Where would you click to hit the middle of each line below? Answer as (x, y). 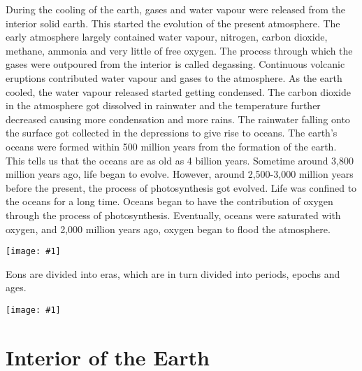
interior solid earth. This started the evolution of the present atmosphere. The (173, 23)
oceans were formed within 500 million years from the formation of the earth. (171, 146)
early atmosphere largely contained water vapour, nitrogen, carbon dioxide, (167, 37)
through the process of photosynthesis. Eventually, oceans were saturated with (173, 215)
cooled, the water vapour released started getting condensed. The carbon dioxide (178, 91)
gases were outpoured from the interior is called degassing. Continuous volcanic (175, 64)
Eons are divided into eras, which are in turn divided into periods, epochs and (173, 273)
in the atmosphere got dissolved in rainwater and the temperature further (163, 105)
